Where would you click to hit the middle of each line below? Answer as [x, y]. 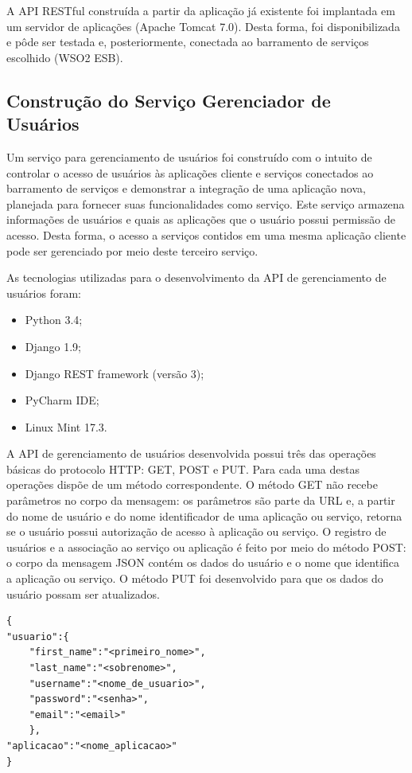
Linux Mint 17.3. [66, 426]
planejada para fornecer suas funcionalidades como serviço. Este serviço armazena [206, 203]
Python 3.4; [54, 320]
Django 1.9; [53, 346]
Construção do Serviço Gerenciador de [169, 100]
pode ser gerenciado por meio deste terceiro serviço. [132, 250]
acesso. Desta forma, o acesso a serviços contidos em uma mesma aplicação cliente [206, 234]
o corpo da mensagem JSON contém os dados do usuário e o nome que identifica [203, 562]
